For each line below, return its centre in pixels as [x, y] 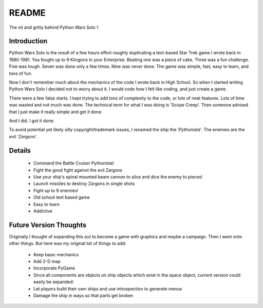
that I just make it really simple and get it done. [56, 112]
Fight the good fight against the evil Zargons [78, 170]
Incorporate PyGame [54, 268]
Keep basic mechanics [56, 254]
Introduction [28, 41]
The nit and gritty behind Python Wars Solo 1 [54, 27]
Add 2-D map [47, 261]
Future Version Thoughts [48, 225]
